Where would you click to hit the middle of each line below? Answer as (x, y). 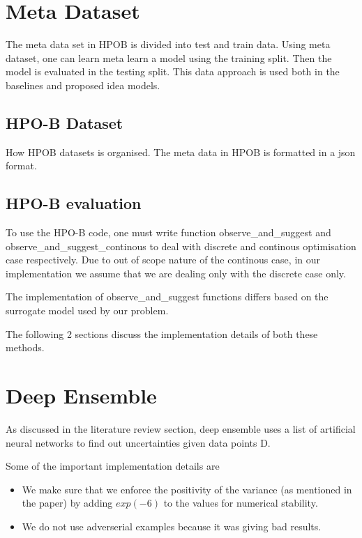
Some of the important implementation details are (113, 466)
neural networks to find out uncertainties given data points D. (138, 442)
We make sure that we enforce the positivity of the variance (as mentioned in (187, 489)
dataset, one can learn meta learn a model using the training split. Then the (169, 57)
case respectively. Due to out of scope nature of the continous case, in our (163, 260)
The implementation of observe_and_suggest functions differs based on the (167, 297)
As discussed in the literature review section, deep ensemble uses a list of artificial (181, 428)
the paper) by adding (67, 503)
